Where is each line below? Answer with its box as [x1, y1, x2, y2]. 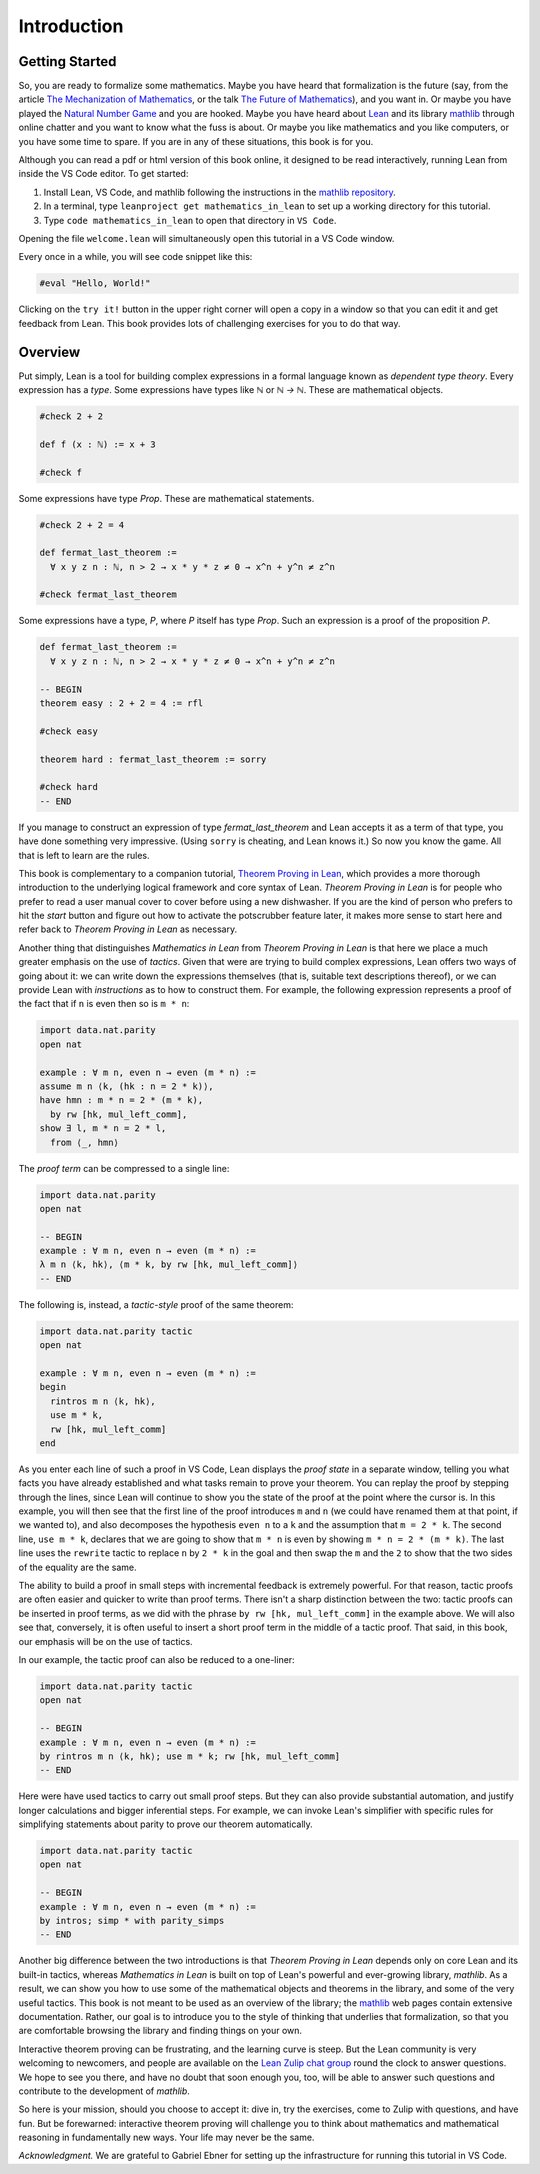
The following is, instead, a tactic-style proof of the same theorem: [18, 1298, 294, 1310]
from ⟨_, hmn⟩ [50, 1136, 120, 1148]
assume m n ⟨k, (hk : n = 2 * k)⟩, [39, 1080, 214, 1092]
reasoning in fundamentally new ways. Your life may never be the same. [18, 2131, 315, 2144]
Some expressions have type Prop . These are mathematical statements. [18, 492, 315, 504]
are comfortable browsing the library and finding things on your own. [18, 2025, 303, 2037]
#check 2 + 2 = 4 [39, 519, 125, 530]
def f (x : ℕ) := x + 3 [39, 438, 157, 450]
